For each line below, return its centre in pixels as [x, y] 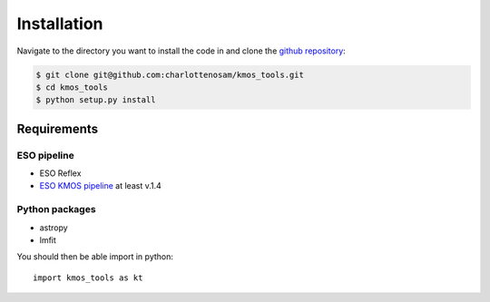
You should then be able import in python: [95, 257]
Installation [60, 24]
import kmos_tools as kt [88, 278]
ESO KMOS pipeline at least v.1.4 [101, 186]
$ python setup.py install [96, 100]
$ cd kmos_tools [72, 87]
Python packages [56, 209]
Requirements [58, 128]
